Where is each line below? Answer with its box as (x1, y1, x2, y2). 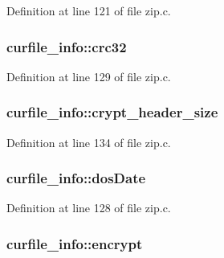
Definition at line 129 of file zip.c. (6, 68, 171, 84)
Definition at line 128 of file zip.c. (6, 199, 171, 216)
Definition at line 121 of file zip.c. (6, 2, 171, 18)
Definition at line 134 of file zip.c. (6, 133, 171, 150)
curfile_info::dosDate (6, 168, 146, 188)
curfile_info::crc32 (6, 36, 127, 56)
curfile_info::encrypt (6, 233, 143, 253)
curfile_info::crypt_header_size (6, 102, 218, 122)
